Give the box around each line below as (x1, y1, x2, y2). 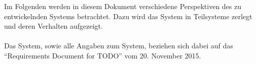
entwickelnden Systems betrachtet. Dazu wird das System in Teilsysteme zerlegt (4, 11, 252, 21)
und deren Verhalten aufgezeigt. (4, 21, 103, 31)
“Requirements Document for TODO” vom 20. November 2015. (4, 50, 201, 60)
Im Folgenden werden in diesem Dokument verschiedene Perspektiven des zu (4, 1, 242, 11)
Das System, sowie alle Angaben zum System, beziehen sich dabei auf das (4, 40, 233, 51)
